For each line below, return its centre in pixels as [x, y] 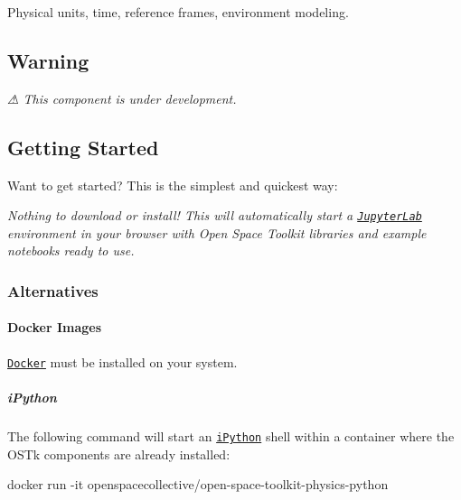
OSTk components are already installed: [119, 454]
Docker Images [55, 327]
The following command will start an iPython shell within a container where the [231, 435]
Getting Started [83, 147]
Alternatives [53, 290]
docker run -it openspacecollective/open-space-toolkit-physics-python [198, 484]
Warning [48, 60]
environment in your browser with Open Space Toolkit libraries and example [217, 232]
